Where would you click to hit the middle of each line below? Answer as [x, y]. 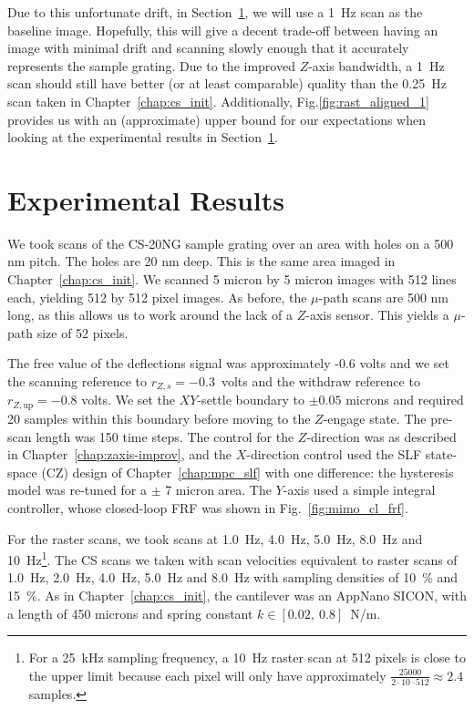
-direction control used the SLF [334, 454]
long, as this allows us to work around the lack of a [150, 315]
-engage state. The [375, 418]
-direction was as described [381, 436]
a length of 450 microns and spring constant [130, 613]
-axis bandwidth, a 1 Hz [376, 65]
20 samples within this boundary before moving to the [159, 418]
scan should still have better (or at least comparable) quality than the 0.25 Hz [227, 83]
